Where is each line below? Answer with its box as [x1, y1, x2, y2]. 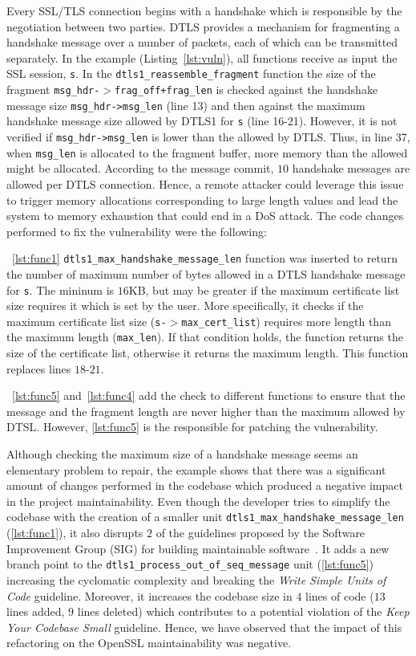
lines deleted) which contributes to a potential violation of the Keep [77, 603, 410, 620]
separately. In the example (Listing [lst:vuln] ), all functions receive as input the [6, 49, 398, 66]
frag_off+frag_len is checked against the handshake [115, 81, 378, 98]
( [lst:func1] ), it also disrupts [6, 524, 143, 541]
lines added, [6, 603, 65, 620]
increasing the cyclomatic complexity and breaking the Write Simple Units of [6, 571, 386, 588]
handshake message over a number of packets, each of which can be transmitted [6, 34, 398, 51]
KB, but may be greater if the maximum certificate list [128, 281, 400, 298]
